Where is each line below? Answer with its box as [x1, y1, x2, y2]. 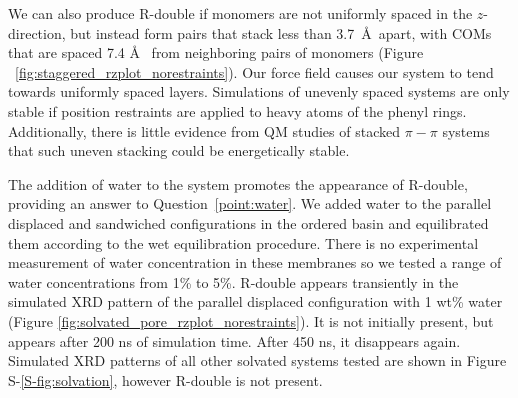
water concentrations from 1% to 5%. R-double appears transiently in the [8, 271, 459, 292]
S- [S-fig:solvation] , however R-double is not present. [8, 369, 323, 390]
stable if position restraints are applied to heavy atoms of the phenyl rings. [8, 100, 467, 121]
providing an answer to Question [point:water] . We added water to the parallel [8, 193, 492, 214]
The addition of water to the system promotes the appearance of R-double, [8, 173, 468, 194]
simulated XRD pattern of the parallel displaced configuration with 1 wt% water [8, 291, 503, 312]
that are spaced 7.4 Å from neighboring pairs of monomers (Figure [8, 42, 424, 63]
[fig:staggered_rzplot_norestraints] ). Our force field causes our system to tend [15, 61, 494, 82]
